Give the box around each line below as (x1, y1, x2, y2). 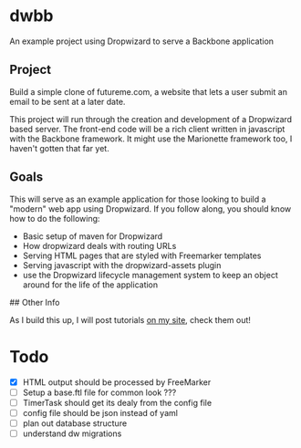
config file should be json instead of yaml (22, 407, 178, 418)
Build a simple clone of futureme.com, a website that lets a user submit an (9, 86, 287, 97)
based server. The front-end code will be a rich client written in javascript (9, 123, 285, 134)
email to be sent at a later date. (9, 96, 126, 107)
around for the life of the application (22, 279, 159, 290)
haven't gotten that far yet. (9, 142, 109, 153)
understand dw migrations (22, 428, 122, 439)
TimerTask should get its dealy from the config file (22, 397, 213, 408)
